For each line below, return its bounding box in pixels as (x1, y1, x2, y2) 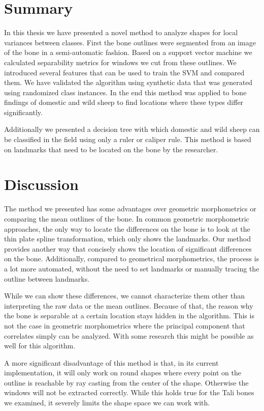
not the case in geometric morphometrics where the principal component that (4, 320, 245, 331)
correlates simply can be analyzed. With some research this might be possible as (4, 330, 254, 341)
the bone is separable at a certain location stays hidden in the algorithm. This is (4, 310, 254, 321)
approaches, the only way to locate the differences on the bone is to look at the (4, 223, 250, 234)
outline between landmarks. (4, 273, 90, 284)
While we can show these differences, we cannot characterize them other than (4, 290, 245, 301)
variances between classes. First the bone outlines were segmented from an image (4, 37, 256, 47)
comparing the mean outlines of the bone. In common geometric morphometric (4, 213, 249, 224)
